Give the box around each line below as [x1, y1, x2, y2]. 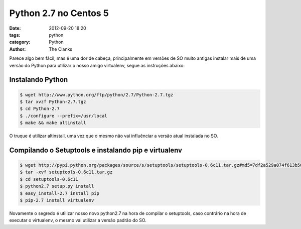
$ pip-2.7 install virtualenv [20, 197, 94, 203]
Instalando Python [9, 75, 68, 84]
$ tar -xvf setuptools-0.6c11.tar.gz [20, 169, 113, 175]
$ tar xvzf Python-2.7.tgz [20, 98, 86, 104]
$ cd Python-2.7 [20, 106, 60, 111]
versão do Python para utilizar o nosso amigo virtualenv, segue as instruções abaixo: [9, 62, 185, 68]
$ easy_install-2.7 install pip [20, 190, 100, 196]
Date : [9, 25, 21, 31]
